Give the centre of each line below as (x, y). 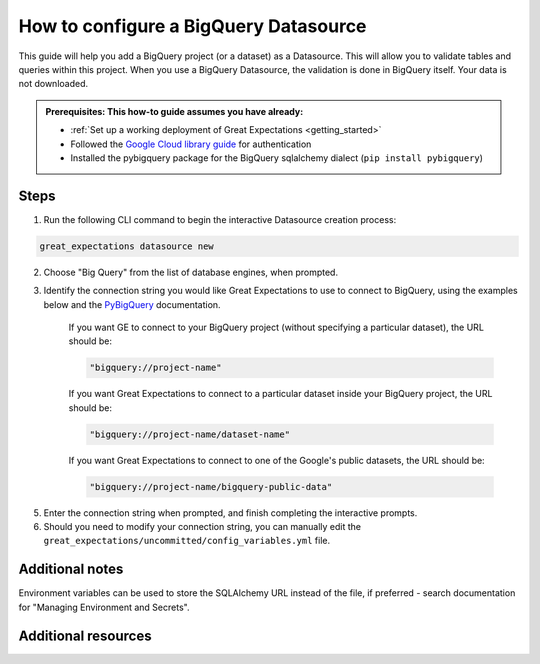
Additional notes (71, 569)
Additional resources (85, 635)
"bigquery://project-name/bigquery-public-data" (211, 486)
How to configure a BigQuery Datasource (192, 26)
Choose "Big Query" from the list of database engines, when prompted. (191, 272)
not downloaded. (53, 84)
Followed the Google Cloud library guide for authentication (191, 144)
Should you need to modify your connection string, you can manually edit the (202, 527)
